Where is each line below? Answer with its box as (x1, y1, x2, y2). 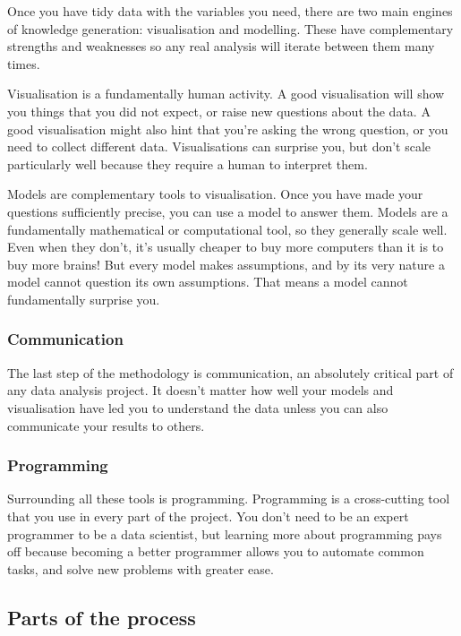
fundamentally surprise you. (7, 289, 160, 308)
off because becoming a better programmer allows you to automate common (7, 542, 424, 561)
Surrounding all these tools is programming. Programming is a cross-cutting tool (7, 489, 450, 508)
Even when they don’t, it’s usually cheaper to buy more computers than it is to (7, 237, 444, 256)
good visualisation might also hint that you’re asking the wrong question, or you (7, 119, 448, 138)
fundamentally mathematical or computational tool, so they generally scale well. (7, 219, 448, 238)
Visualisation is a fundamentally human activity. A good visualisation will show (7, 84, 445, 103)
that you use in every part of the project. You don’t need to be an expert (7, 506, 409, 525)
